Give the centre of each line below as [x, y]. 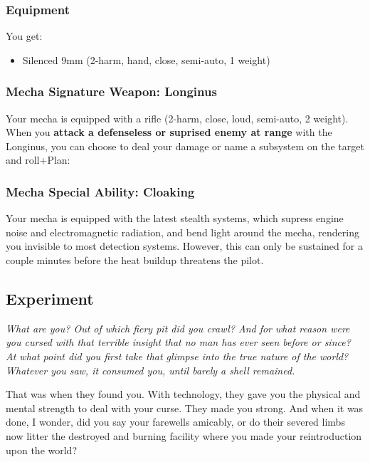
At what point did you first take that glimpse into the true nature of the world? [177, 356]
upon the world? [42, 450]
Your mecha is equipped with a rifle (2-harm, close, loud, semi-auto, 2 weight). [177, 118]
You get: [24, 36]
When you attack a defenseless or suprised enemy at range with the [169, 132]
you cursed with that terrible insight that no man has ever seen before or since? [178, 342]
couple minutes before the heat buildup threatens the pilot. [135, 260]
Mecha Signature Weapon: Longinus [111, 91]
